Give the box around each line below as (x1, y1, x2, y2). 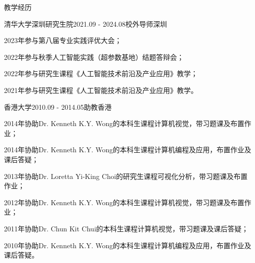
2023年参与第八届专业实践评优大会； (4, 35, 122, 45)
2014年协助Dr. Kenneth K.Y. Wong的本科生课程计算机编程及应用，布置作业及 (4, 144, 252, 155)
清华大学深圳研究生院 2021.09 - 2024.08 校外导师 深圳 (4, 18, 167, 29)
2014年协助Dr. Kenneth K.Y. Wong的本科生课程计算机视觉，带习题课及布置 (4, 118, 245, 129)
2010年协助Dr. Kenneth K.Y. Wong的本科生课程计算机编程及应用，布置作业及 (4, 240, 252, 250)
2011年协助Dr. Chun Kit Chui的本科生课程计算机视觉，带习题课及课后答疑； (4, 223, 249, 233)
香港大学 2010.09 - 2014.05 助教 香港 (4, 101, 112, 112)
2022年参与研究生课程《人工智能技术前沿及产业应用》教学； (4, 68, 198, 79)
